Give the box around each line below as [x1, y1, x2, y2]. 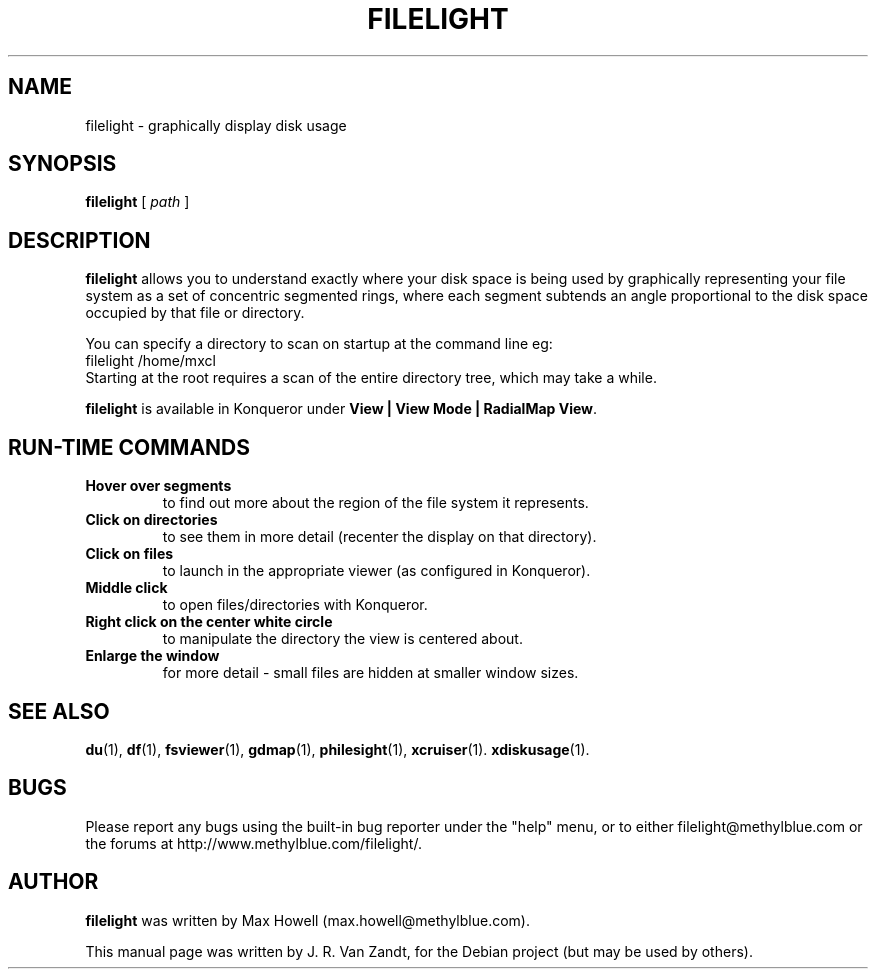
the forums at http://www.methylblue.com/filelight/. [85, 834, 422, 852]
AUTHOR [8, 869, 99, 895]
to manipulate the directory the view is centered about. [162, 630, 523, 648]
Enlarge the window [85, 647, 220, 665]
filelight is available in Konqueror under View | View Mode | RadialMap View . [85, 400, 598, 418]
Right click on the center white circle [85, 613, 333, 631]
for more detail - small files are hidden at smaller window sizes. [162, 664, 579, 682]
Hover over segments [85, 477, 232, 495]
